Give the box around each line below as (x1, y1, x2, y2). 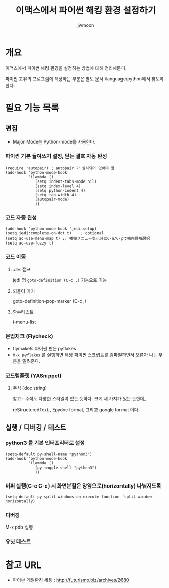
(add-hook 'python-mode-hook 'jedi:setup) (5, 226, 97, 231)
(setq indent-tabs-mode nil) (35, 179, 97, 184)
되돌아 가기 (12, 288, 35, 294)
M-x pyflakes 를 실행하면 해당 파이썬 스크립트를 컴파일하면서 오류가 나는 (12, 352, 158, 358)
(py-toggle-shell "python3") (35, 465, 97, 470)
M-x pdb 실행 (5, 524, 33, 531)
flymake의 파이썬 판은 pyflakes (12, 345, 76, 351)
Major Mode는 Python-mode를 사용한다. (12, 138, 96, 145)
